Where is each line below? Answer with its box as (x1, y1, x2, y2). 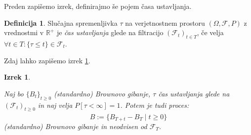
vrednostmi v (4, 27, 44, 38)
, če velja (197, 27, 224, 38)
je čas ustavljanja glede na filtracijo (56, 27, 164, 38)
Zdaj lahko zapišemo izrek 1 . (4, 55, 90, 65)
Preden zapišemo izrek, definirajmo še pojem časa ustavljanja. (4, 1, 192, 11)
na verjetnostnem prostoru (125, 17, 205, 28)
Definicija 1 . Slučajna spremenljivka (4, 17, 118, 28)
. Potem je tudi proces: (120, 99, 189, 110)
